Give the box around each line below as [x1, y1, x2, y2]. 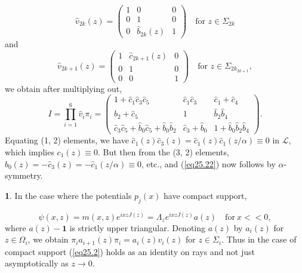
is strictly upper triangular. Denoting [69, 221, 205, 234]
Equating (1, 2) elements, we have [5, 134, 129, 146]
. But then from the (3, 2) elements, [97, 145, 229, 158]
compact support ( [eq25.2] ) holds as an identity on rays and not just [5, 245, 255, 257]
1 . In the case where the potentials [5, 189, 132, 201]
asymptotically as [5, 257, 69, 269]
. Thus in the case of [221, 233, 297, 246]
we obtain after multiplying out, [5, 82, 122, 94]
